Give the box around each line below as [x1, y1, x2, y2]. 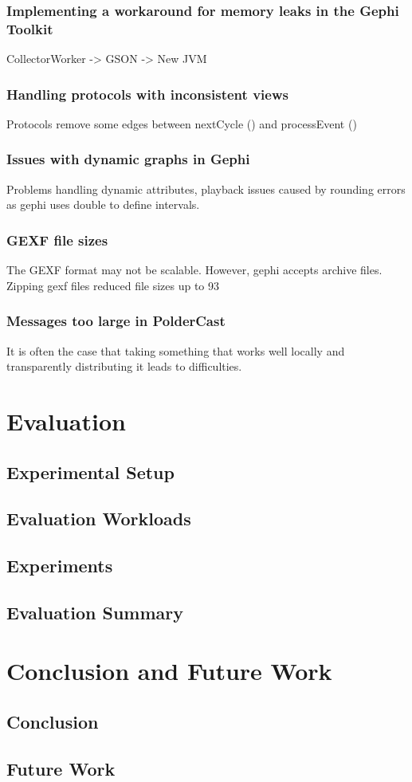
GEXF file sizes [6, 230, 108, 250]
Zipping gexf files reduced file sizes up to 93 [6, 277, 220, 293]
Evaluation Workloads [6, 506, 191, 531]
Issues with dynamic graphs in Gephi [6, 149, 250, 169]
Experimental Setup [6, 459, 175, 484]
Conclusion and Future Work [6, 654, 332, 687]
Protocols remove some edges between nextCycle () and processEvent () [6, 115, 357, 132]
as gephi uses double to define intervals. [6, 196, 200, 213]
